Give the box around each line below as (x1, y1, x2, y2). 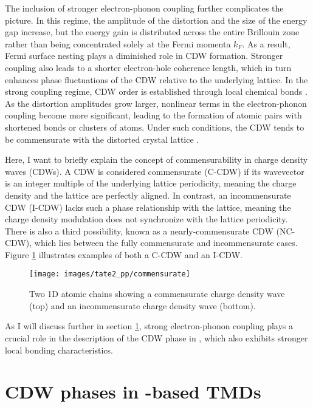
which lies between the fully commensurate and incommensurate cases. (34, 236, 298, 249)
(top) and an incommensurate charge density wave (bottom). (29, 299, 256, 312)
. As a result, (242, 37, 291, 50)
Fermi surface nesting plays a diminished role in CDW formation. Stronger (5, 49, 283, 62)
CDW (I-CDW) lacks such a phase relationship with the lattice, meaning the (5, 200, 291, 213)
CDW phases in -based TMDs (5, 379, 261, 404)
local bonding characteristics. (5, 343, 113, 356)
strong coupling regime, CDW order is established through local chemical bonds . (5, 85, 308, 98)
